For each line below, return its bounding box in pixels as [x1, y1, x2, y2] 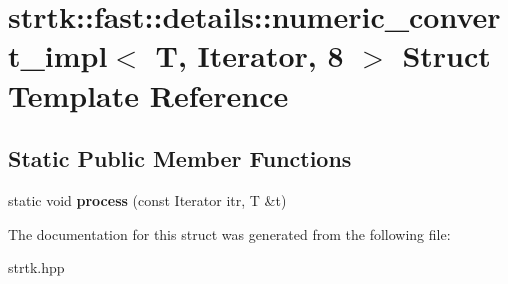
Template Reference [8, 74, 289, 115]
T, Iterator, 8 [155, 35, 344, 76]
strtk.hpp [8, 257, 65, 278]
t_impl [8, 35, 108, 76]
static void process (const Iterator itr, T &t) [8, 189, 287, 210]
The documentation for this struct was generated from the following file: [8, 223, 451, 244]
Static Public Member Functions [8, 143, 352, 174]
